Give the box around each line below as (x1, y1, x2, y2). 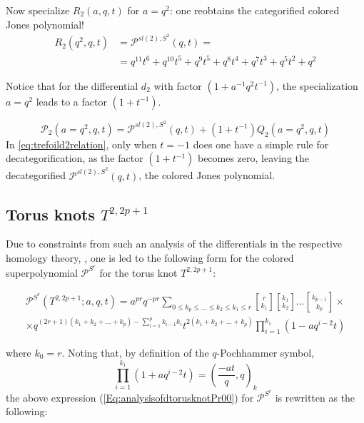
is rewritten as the (275, 389, 355, 404)
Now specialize (6, 3, 70, 17)
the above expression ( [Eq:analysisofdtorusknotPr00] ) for (6, 389, 254, 404)
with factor (153, 78, 202, 93)
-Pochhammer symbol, (216, 345, 314, 360)
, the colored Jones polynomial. (138, 168, 275, 183)
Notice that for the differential (6, 78, 138, 93)
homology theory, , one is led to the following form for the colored (6, 250, 294, 265)
